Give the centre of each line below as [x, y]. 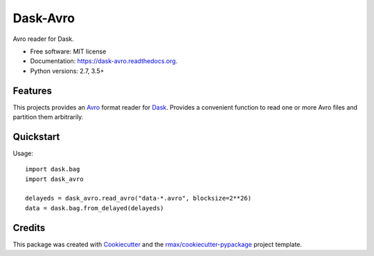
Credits [29, 228]
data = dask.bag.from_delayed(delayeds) [95, 208]
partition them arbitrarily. [48, 117]
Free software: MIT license [68, 51]
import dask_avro [54, 179]
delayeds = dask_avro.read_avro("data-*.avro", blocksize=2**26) [139, 198]
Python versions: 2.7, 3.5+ [67, 71]
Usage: [23, 153]
